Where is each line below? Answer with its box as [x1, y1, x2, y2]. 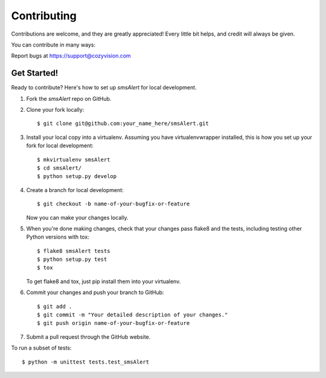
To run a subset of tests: [11, 344, 72, 351]
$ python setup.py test [37, 256, 107, 263]
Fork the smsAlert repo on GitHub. [26, 95, 112, 102]
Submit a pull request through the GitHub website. [26, 333, 151, 341]
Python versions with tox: [26, 233, 90, 241]
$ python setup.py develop [37, 173, 117, 180]
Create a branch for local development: [26, 186, 124, 193]
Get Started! [11, 68, 59, 78]
